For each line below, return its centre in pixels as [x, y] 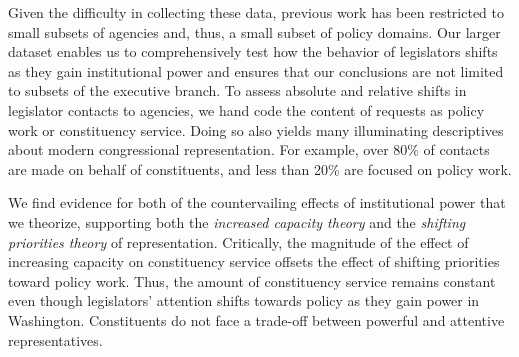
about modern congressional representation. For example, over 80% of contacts [249, 149]
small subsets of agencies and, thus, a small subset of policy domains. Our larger [254, 31]
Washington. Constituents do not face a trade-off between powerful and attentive [256, 319]
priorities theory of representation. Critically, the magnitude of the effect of [238, 241]
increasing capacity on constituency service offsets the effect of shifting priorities [254, 261]
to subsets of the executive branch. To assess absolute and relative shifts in [237, 90]
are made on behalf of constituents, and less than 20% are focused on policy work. [260, 168]
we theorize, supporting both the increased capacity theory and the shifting [237, 221]
